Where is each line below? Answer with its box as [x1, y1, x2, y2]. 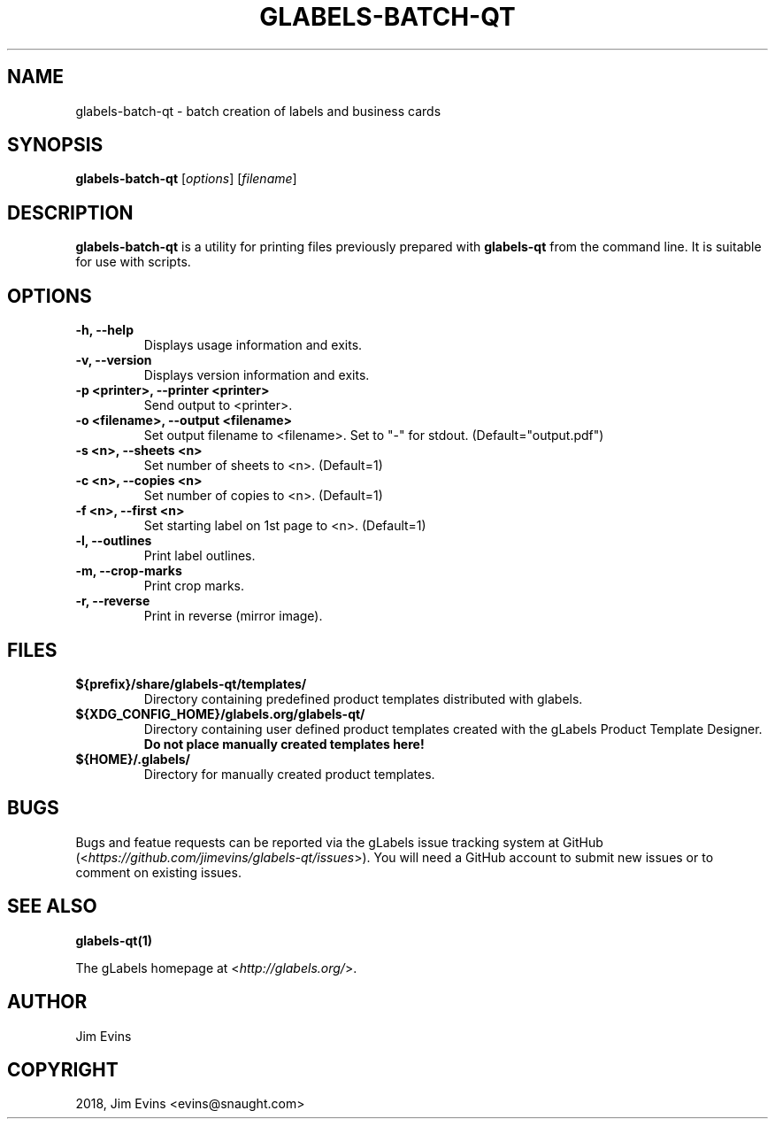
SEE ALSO [7, 895, 97, 918]
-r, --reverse [75, 593, 150, 609]
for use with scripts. [75, 254, 191, 270]
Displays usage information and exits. [143, 337, 363, 353]
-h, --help [75, 322, 134, 338]
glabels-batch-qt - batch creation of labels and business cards [75, 103, 441, 119]
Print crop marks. [143, 578, 244, 594]
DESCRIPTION [7, 201, 134, 224]
